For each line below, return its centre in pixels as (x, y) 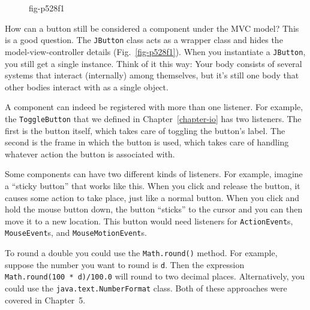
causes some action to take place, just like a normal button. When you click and (152, 197)
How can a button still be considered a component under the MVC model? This (152, 28)
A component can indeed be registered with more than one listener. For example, (154, 107)
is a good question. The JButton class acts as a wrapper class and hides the (144, 40)
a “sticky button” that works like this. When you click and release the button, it (153, 185)
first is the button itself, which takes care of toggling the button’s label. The (145, 130)
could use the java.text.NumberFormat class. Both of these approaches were (146, 288)
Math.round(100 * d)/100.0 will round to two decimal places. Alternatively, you (155, 276)
